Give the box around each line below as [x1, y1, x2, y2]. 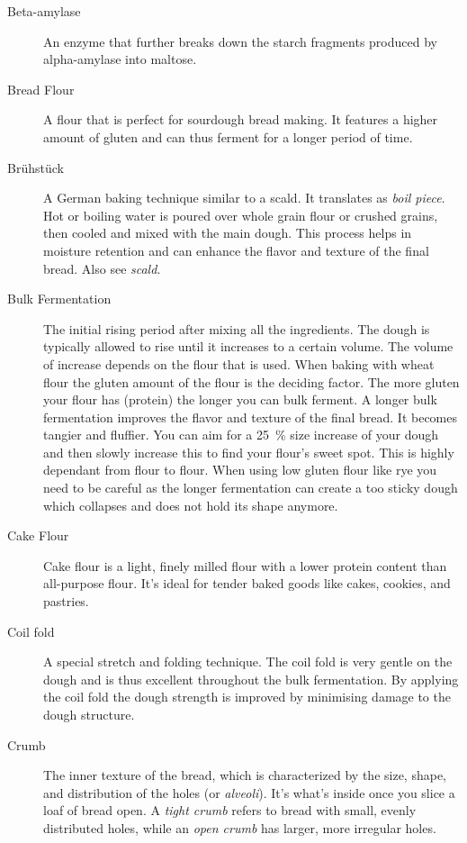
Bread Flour [7, 79, 75, 98]
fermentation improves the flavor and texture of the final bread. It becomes [43, 407, 458, 426]
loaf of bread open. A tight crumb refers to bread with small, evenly [43, 801, 417, 820]
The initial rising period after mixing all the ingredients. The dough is [43, 319, 430, 338]
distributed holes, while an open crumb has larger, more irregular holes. [43, 818, 436, 837]
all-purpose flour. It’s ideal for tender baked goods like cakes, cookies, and [43, 574, 451, 593]
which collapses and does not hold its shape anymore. [43, 495, 338, 514]
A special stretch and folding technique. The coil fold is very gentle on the [43, 652, 453, 671]
